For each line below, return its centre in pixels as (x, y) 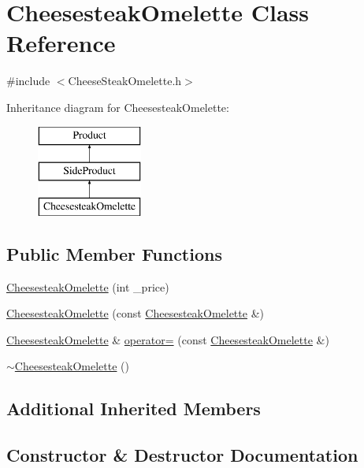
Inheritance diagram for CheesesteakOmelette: (118, 107)
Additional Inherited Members (134, 409)
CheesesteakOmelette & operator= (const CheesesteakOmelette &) (168, 339)
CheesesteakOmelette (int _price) (88, 286)
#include (28, 81)
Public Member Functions (114, 253)
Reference (61, 43)
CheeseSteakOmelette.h (125, 81)
